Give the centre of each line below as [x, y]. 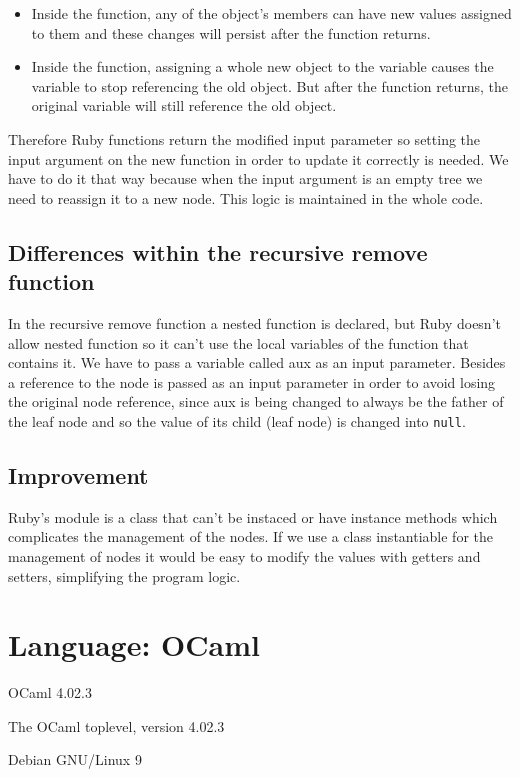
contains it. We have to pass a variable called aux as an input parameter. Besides [257, 362]
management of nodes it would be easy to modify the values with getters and [244, 555]
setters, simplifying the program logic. [124, 575]
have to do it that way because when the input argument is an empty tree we [245, 178]
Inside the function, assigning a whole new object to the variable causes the [262, 66]
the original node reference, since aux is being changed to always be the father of [256, 401]
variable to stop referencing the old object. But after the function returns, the [270, 85]
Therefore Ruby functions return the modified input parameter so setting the [244, 138]
